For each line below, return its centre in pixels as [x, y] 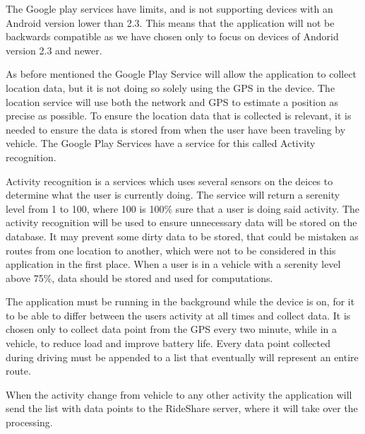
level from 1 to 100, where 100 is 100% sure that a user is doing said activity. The [182, 208]
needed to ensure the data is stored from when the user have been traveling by [176, 129]
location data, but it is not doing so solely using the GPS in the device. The [170, 87]
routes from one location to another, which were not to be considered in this [171, 250]
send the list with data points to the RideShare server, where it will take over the [182, 408]
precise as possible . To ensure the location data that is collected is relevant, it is [179, 116]
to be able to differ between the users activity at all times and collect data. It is [178, 315]
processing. [29, 422]
